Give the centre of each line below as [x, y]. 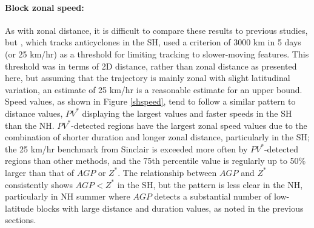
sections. [21, 220]
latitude [19, 208]
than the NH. [30, 125]
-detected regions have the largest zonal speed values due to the [189, 125]
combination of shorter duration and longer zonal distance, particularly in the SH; [157, 137]
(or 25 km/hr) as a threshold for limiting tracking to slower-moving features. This [157, 54]
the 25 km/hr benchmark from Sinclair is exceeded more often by [126, 148]
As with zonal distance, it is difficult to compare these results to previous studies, [156, 30]
